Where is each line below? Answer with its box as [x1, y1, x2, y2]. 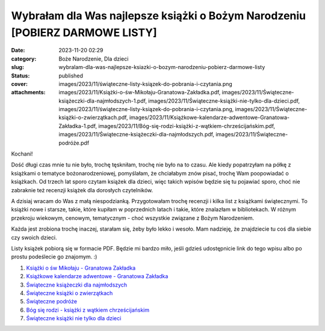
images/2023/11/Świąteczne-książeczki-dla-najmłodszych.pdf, [58, 131, 215, 138]
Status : [11, 72, 30, 79]
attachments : [11, 89, 46, 96]
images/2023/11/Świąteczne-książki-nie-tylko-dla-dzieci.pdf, [148, 97, 300, 105]
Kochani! [11, 150, 33, 157]
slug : [11, 64, 24, 71]
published [58, 72, 84, 79]
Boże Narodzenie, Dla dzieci [58, 55, 129, 62]
